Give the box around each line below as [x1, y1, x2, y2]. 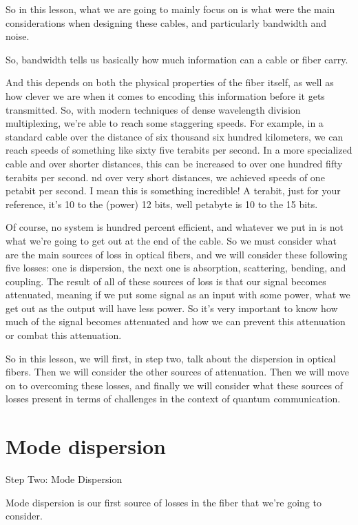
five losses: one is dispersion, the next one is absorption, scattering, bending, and [6, 260, 346, 275]
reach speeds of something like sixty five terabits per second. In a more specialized [6, 143, 352, 157]
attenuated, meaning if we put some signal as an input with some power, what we [6, 287, 350, 302]
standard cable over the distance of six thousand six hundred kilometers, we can [6, 129, 344, 143]
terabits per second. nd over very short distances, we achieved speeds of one [6, 169, 325, 184]
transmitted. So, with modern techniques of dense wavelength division [6, 102, 301, 116]
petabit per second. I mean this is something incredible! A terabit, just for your [6, 183, 341, 198]
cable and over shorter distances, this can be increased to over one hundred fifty [6, 156, 343, 170]
